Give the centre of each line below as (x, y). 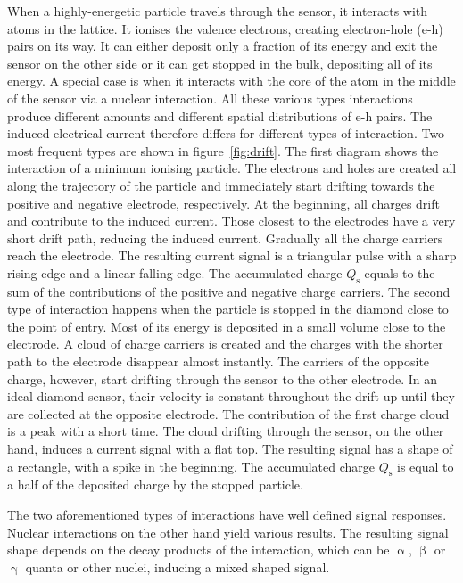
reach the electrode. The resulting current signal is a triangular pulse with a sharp (232, 255)
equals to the (400, 272)
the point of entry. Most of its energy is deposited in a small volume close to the (227, 326)
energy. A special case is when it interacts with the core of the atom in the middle (231, 81)
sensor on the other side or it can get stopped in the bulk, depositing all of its (220, 63)
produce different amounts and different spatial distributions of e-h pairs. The (220, 115)
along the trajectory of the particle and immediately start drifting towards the (221, 185)
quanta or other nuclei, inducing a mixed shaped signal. (178, 567)
